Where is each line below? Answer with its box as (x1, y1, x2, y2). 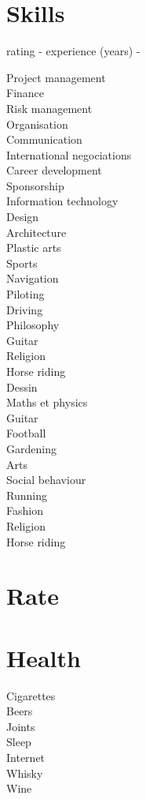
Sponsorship (6, 177, 64, 193)
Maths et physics (6, 394, 88, 411)
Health (6, 641, 81, 673)
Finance (6, 84, 45, 101)
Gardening (6, 440, 57, 456)
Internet (6, 749, 46, 765)
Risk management (6, 99, 93, 116)
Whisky (6, 764, 43, 781)
